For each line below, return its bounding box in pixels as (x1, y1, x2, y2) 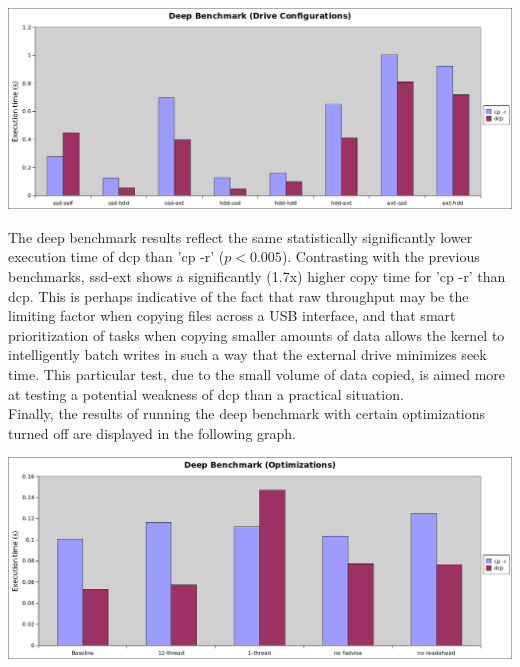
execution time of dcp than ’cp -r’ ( (8, 246, 225, 267)
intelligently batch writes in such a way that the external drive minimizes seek (8, 344, 487, 365)
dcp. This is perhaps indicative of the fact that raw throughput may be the (8, 285, 469, 306)
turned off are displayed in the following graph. (8, 422, 297, 443)
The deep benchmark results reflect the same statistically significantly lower (8, 226, 473, 247)
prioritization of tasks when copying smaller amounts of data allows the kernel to (8, 324, 505, 345)
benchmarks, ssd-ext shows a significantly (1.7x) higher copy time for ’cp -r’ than (8, 266, 506, 287)
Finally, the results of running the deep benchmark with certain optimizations (8, 403, 486, 424)
